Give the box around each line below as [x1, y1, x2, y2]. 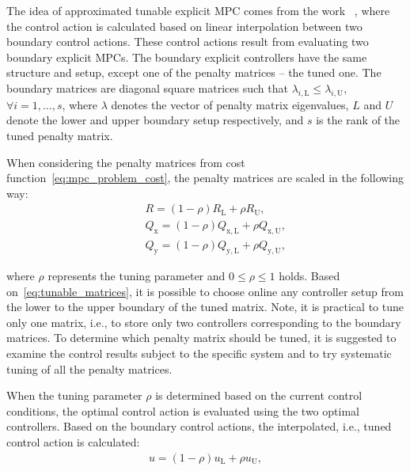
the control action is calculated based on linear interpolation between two [6, 17, 363, 34]
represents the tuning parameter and [47, 268, 226, 284]
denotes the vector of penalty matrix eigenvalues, [111, 96, 349, 112]
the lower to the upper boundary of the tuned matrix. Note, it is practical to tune [6, 298, 404, 315]
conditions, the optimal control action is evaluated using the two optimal [6, 402, 359, 419]
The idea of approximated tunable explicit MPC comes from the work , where [6, 2, 390, 18]
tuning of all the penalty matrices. [6, 360, 173, 377]
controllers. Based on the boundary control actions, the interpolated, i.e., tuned [6, 418, 392, 435]
